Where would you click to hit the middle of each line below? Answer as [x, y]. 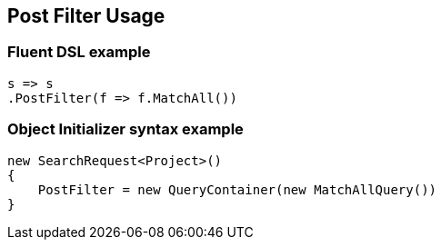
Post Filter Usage [86, 16]
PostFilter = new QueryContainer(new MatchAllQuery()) [237, 189]
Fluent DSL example [79, 52]
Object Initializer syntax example [125, 129]
